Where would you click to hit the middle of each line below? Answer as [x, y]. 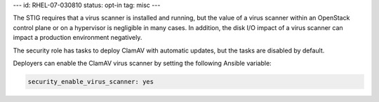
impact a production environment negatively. [78, 38]
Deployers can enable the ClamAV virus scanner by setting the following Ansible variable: [142, 63]
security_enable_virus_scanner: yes [91, 81]
